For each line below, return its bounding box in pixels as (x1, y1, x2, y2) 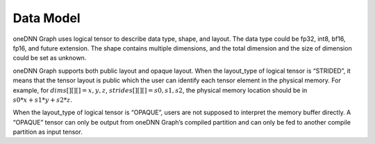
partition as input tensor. (12, 128, 83, 136)
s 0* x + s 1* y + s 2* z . (12, 96, 73, 104)
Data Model (12, 10, 81, 26)
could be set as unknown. (12, 54, 87, 62)
